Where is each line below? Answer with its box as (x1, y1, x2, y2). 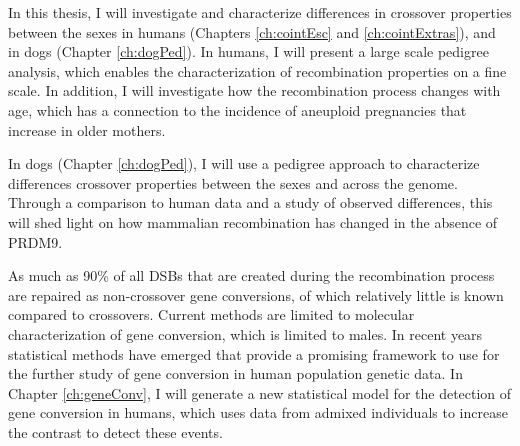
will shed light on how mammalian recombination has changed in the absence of (8, 211, 498, 232)
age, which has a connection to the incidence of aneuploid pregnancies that (8, 99, 467, 120)
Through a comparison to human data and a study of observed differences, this (8, 192, 493, 213)
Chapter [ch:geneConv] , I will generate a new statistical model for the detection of (8, 382, 512, 403)
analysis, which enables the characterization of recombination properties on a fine (8, 60, 507, 81)
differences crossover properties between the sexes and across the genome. (8, 172, 458, 193)
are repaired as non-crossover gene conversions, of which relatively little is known (8, 284, 504, 305)
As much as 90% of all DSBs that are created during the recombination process (8, 265, 495, 286)
